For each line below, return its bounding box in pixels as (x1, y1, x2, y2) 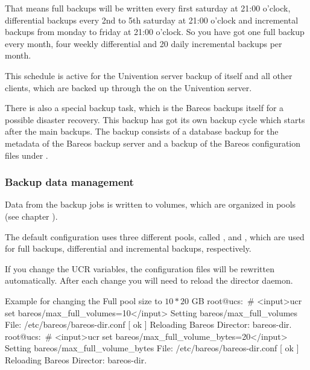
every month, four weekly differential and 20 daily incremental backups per (5, 37, 282, 49)
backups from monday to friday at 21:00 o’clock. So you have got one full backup (5, 25, 305, 38)
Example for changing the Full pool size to (5, 294, 162, 307)
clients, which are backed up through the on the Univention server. (5, 81, 252, 94)
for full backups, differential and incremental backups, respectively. (5, 242, 251, 255)
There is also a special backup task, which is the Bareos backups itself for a (5, 101, 284, 114)
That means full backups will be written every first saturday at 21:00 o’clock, (5, 2, 291, 14)
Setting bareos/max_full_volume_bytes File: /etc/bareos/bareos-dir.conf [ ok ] (5, 342, 299, 354)
